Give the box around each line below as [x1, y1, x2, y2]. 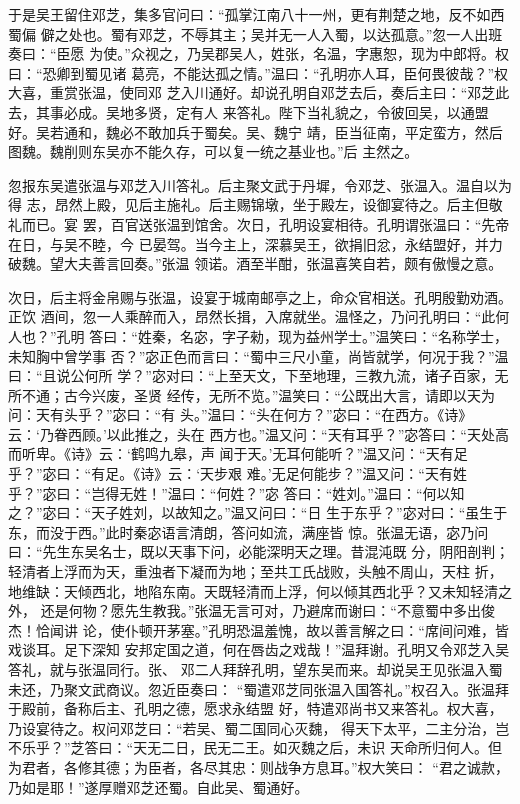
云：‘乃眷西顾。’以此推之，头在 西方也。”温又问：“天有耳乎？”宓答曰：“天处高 [8, 423, 509, 444]
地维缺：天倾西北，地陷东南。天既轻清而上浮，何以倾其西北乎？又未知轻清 [8, 580, 498, 601]
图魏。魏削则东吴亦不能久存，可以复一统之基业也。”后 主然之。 [8, 141, 419, 162]
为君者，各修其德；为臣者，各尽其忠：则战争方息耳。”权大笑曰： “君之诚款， [8, 756, 509, 777]
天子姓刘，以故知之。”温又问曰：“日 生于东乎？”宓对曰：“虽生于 [91, 502, 508, 523]
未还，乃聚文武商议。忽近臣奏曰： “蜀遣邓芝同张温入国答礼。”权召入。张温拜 [8, 678, 509, 699]
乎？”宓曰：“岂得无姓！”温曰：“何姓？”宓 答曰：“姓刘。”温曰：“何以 [8, 482, 451, 503]
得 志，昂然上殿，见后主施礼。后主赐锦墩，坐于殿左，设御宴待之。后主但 [8, 194, 489, 215]
